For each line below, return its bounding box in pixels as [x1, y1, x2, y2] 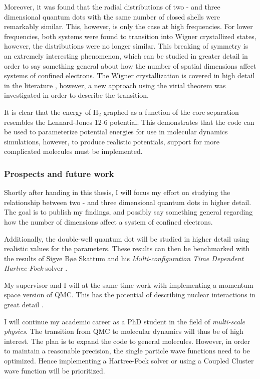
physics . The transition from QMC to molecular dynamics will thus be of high [4, 326, 243, 336]
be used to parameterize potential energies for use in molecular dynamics [4, 126, 228, 137]
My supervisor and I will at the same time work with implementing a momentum [4, 279, 253, 290]
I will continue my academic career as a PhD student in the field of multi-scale [4, 316, 245, 326]
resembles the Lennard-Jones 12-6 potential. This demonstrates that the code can [4, 116, 254, 127]
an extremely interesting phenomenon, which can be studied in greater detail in [4, 50, 248, 61]
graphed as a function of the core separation [103, 106, 239, 117]
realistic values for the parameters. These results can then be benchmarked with [4, 243, 250, 254]
